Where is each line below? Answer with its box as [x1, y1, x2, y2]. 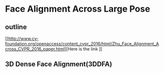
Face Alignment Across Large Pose [5, 3, 150, 15]
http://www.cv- [8, 36, 39, 41]
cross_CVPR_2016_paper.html [5, 46, 65, 52]
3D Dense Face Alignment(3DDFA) [5, 60, 113, 69]
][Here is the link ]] [64, 46, 102, 52]
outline [5, 23, 27, 31]
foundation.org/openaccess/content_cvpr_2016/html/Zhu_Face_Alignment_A [5, 41, 159, 47]
